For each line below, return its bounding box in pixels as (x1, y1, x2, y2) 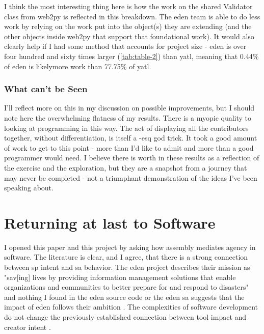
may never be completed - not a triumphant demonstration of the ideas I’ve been (4, 172, 257, 183)
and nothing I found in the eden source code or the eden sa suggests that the (4, 291, 245, 302)
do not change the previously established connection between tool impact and (4, 312, 247, 322)
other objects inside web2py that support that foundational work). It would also (4, 31, 254, 41)
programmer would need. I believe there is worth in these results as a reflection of (4, 152, 259, 163)
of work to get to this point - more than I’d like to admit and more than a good (4, 142, 254, 153)
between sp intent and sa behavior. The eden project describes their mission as (4, 262, 250, 272)
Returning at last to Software (4, 212, 216, 233)
